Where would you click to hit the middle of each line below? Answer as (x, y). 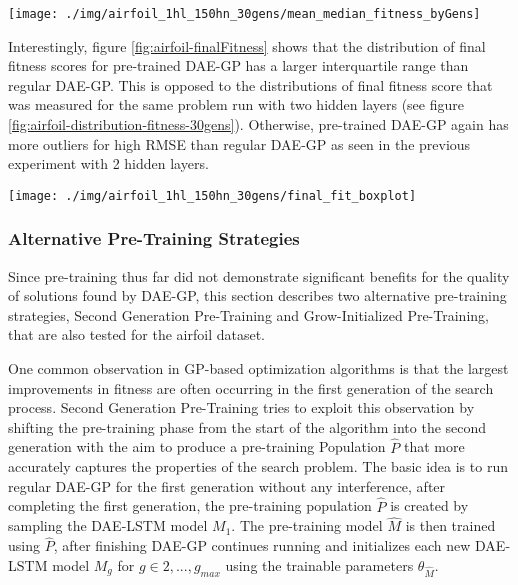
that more (434, 446)
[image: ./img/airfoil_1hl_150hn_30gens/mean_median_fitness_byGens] (244, 14)
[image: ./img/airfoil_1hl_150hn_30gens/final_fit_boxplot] (212, 195)
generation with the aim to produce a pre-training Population (197, 446)
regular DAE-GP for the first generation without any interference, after (227, 485)
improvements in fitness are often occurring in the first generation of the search (251, 387)
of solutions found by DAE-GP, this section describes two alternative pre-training (257, 295)
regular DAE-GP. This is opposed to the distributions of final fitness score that (250, 84)
